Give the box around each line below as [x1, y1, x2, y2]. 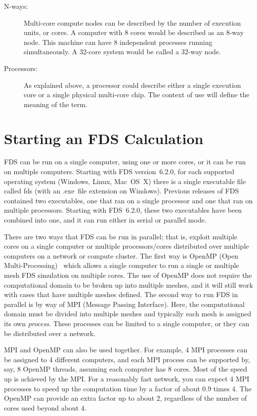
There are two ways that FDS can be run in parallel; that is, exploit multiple [4, 231, 238, 241]
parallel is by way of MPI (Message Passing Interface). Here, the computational [4, 299, 245, 309]
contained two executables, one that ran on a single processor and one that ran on [4, 195, 253, 205]
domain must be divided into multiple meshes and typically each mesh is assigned [4, 308, 252, 319]
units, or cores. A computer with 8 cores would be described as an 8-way [24, 27, 244, 38]
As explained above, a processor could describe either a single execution [24, 79, 241, 90]
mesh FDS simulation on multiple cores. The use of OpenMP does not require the [4, 270, 252, 280]
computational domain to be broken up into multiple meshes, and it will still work [4, 279, 253, 290]
